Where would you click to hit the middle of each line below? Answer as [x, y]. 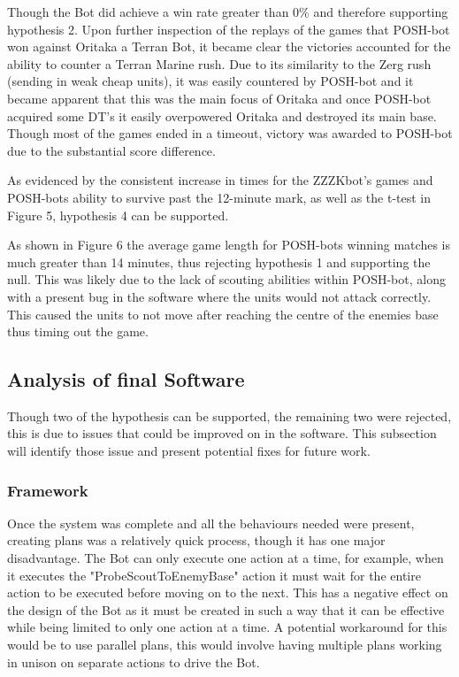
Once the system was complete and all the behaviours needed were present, [211, 523]
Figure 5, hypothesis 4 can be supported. [118, 215]
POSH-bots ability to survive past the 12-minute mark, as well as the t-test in [219, 197]
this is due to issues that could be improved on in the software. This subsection [222, 433]
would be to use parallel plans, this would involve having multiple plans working [225, 645]
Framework [48, 490]
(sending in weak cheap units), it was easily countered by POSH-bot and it [210, 81]
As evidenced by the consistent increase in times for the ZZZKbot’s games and [220, 180]
